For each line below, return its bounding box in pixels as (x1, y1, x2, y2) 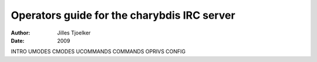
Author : (11, 29, 31, 36)
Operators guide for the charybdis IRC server (11, 9, 235, 22)
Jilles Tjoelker (57, 29, 91, 36)
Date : (11, 37, 25, 44)
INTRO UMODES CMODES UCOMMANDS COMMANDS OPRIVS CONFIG (11, 48, 186, 55)
